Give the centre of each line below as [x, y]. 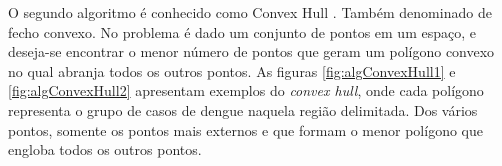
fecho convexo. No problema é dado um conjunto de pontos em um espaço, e [242, 31]
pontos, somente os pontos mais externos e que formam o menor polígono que [245, 129]
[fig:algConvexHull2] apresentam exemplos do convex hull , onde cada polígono [246, 90]
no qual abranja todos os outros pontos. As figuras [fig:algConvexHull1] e [232, 70]
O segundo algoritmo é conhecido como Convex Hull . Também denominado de [250, 12]
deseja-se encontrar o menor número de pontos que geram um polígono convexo [251, 51]
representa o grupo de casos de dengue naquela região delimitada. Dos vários [243, 109]
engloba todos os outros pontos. [105, 149]
